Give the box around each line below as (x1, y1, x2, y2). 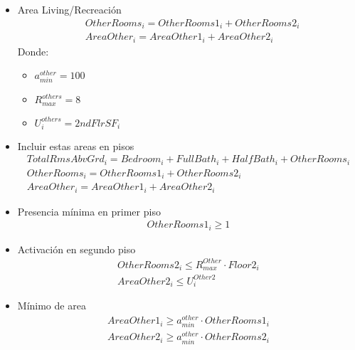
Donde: (17, 43, 49, 58)
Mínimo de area (17, 298, 86, 313)
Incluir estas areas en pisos (17, 138, 134, 153)
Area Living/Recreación (17, 2, 122, 16)
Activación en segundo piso (17, 241, 136, 256)
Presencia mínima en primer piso (17, 203, 161, 218)
